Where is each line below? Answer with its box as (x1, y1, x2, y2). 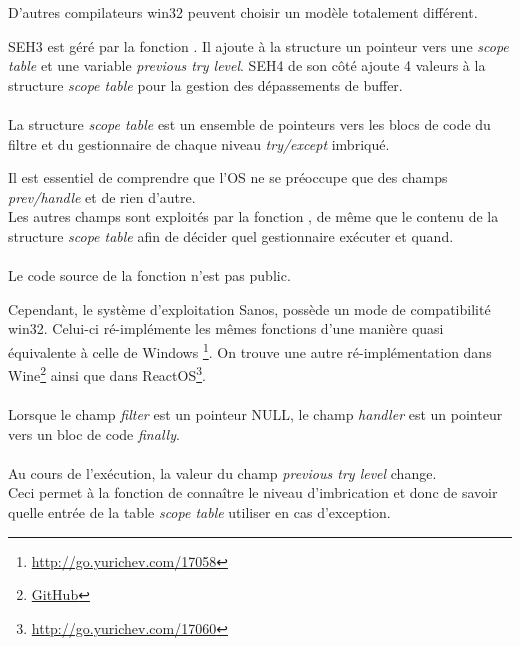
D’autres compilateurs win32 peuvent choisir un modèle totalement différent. (8, 2, 478, 22)
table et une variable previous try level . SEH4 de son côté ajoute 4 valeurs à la (8, 55, 486, 76)
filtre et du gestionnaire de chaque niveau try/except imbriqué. (8, 133, 390, 154)
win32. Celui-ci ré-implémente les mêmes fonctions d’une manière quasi (8, 318, 444, 339)
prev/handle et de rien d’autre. (8, 186, 196, 207)
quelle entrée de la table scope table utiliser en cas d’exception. (8, 501, 391, 522)
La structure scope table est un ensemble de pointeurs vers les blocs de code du (8, 113, 491, 134)
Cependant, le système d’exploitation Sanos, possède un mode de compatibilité (8, 298, 491, 319)
